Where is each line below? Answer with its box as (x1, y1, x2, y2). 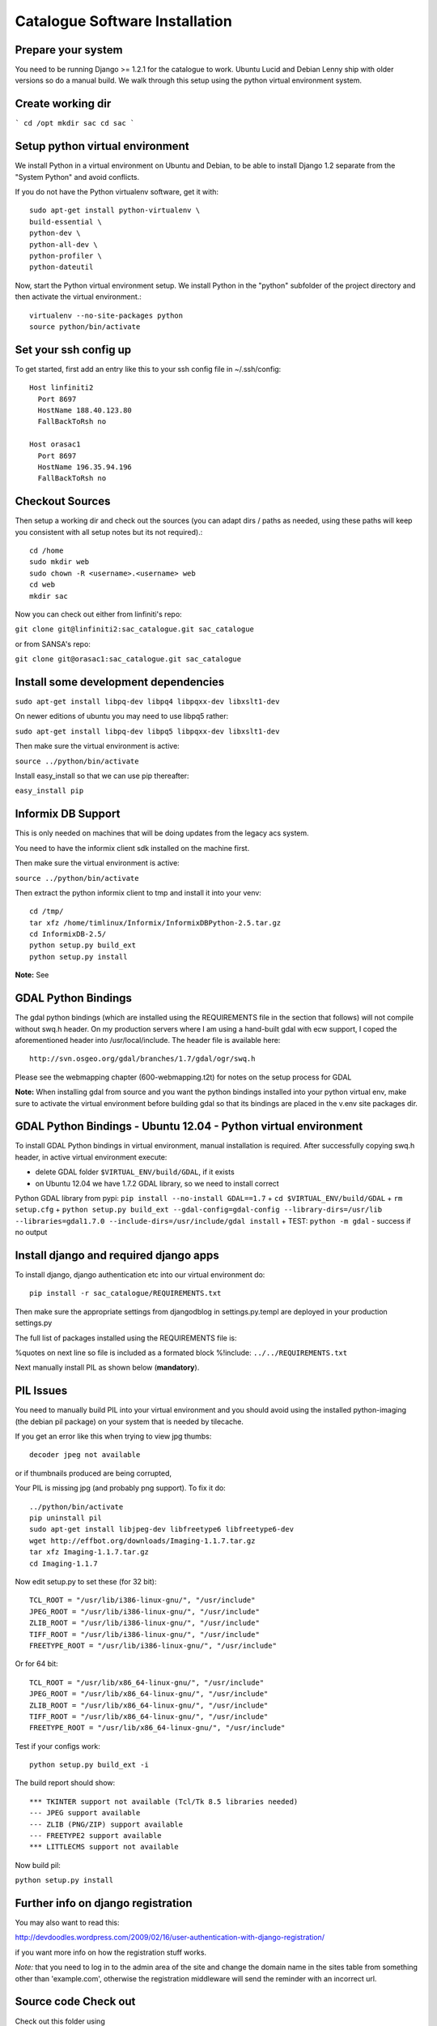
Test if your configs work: (15, 1741, 100, 1750)
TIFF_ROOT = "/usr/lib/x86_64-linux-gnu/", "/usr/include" (29, 1712, 269, 1721)
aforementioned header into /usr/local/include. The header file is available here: (15, 1035, 281, 1045)
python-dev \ (29, 229, 81, 238)
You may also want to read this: (15, 1917, 121, 1928)
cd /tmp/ (29, 907, 64, 916)
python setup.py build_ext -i (29, 1760, 150, 1770)
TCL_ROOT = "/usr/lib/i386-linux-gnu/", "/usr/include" (29, 1596, 256, 1605)
